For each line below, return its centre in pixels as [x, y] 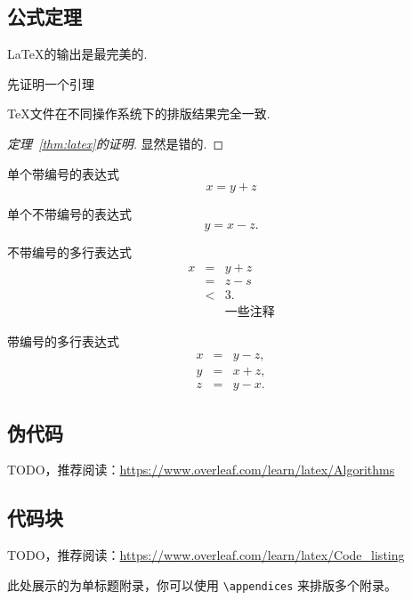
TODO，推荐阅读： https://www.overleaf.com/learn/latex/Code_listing [206, 555]
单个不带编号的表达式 [69, 214]
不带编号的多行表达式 [69, 251]
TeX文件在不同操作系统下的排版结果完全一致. [139, 114]
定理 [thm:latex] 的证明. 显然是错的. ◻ [116, 143]
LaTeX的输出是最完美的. [77, 54]
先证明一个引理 [51, 83]
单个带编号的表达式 [63, 173]
